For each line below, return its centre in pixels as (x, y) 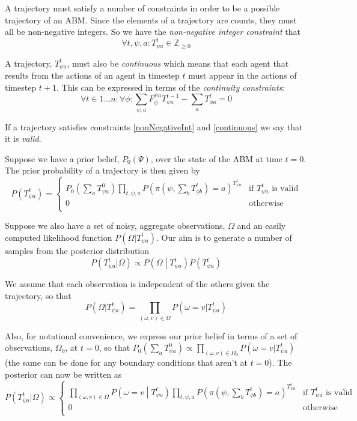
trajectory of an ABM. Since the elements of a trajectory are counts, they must (151, 20)
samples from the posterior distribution (77, 250)
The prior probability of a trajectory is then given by (102, 170)
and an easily (261, 226)
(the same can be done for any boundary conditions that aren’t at (126, 362)
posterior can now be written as (63, 374)
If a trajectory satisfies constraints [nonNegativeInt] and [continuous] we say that (154, 126)
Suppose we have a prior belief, (62, 158)
